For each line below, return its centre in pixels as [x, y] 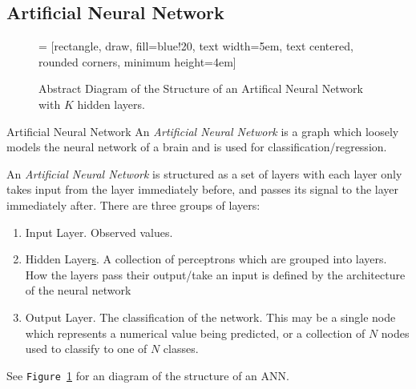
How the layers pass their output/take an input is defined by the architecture [215, 274]
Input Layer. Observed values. [99, 232]
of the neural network [78, 290]
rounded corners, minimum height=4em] [137, 61]
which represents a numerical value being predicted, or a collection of [195, 333]
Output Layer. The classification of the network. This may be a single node [210, 317]
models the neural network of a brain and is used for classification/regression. [197, 147]
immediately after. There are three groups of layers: [133, 205]
